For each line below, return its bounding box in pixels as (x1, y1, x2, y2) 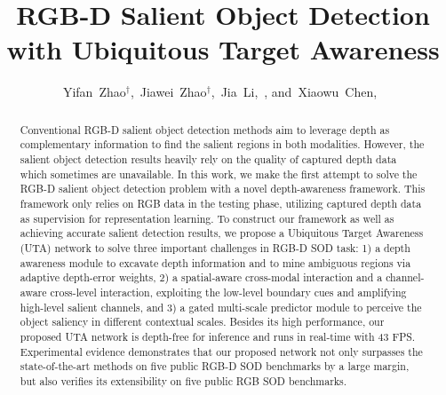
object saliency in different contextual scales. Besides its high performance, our (20, 314, 385, 329)
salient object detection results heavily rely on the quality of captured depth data (20, 152, 397, 167)
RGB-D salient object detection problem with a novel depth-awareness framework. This (20, 181, 426, 196)
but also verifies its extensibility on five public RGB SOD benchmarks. (20, 373, 347, 388)
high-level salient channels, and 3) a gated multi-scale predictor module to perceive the (20, 299, 422, 314)
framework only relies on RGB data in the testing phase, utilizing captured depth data (20, 195, 422, 210)
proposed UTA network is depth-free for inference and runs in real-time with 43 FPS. (20, 328, 416, 344)
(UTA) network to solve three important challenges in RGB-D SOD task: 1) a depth (20, 240, 410, 255)
